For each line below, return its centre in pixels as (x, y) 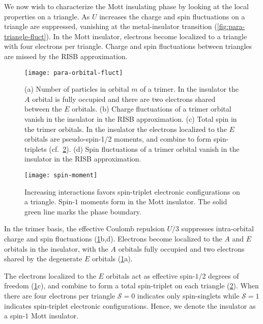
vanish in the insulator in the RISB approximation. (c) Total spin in (131, 119)
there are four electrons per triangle (60, 295)
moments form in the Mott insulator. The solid (154, 201)
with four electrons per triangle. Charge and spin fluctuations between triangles (128, 46)
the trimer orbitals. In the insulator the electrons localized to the (126, 129)
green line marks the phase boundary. (83, 211)
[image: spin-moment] (61, 175)
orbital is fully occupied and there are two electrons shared (124, 99)
